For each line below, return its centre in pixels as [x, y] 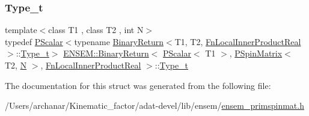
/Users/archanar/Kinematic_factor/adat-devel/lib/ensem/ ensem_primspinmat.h [154, 105]
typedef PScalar [34, 41]
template [21, 30]
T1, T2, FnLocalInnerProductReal [238, 41]
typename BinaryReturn [119, 41]
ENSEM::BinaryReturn [106, 53]
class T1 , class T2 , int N [96, 30]
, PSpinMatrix [256, 53]
